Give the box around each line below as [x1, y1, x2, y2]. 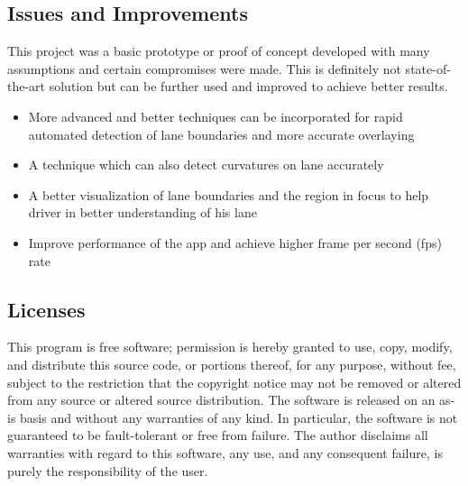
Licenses [7, 295, 86, 323]
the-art [7, 77, 46, 96]
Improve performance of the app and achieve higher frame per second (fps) [28, 233, 442, 252]
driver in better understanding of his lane [28, 203, 257, 222]
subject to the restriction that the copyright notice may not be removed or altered [7, 372, 462, 391]
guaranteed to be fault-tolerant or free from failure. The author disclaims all [7, 426, 428, 445]
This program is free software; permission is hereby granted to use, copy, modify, [7, 337, 453, 356]
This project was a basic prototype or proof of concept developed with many [7, 41, 430, 60]
